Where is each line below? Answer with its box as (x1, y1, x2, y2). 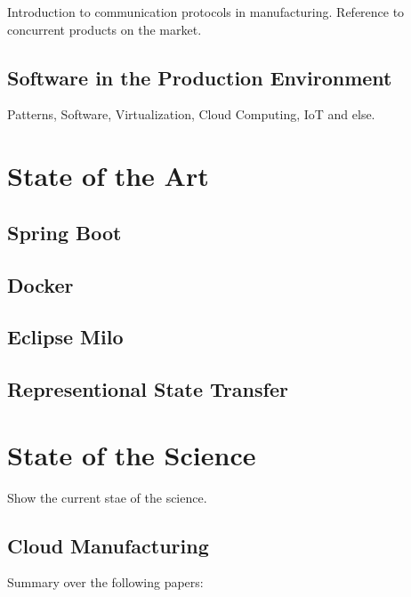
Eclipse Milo (7, 323, 124, 351)
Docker (7, 270, 74, 298)
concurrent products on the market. (7, 20, 202, 38)
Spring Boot (7, 218, 122, 246)
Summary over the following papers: (7, 573, 204, 592)
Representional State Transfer (7, 375, 288, 403)
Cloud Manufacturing (7, 531, 209, 559)
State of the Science (7, 436, 256, 472)
